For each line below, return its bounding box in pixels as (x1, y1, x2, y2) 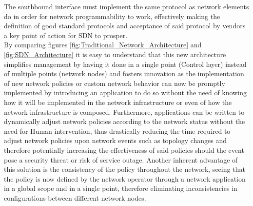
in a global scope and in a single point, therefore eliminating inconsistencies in (4, 183, 237, 193)
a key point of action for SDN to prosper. (4, 30, 128, 40)
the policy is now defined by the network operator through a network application (4, 173, 246, 184)
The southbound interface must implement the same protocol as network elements (4, 1, 249, 11)
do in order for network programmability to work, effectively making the (4, 11, 220, 21)
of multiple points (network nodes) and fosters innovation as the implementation (4, 68, 244, 79)
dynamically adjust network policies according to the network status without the (4, 116, 245, 126)
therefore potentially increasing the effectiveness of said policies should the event (4, 144, 244, 155)
